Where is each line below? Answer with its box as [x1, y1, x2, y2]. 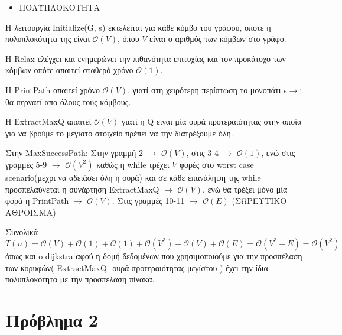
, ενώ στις [261, 147, 295, 159]
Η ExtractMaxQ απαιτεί [5, 115, 92, 128]
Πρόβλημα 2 [5, 307, 98, 331]
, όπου [118, 32, 139, 45]
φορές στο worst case [179, 158, 254, 170]
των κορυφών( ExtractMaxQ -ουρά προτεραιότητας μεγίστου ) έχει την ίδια [5, 261, 268, 274]
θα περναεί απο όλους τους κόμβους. [5, 95, 131, 108]
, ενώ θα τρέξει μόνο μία [202, 183, 288, 195]
